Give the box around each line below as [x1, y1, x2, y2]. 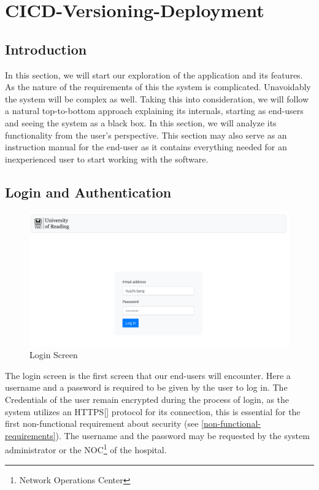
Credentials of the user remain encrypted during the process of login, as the [5, 392, 290, 405]
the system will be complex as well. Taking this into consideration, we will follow [5, 92, 309, 105]
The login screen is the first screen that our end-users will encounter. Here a [5, 369, 291, 381]
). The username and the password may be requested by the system [55, 429, 310, 442]
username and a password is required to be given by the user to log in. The [5, 381, 288, 394]
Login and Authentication [5, 182, 172, 201]
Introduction [5, 39, 87, 58]
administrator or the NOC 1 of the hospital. [5, 442, 167, 456]
